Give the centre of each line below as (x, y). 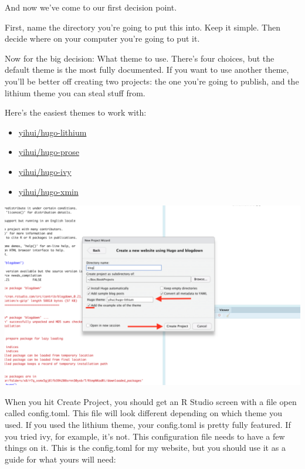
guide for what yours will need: (60, 459)
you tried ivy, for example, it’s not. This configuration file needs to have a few (145, 436)
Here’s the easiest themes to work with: (76, 112)
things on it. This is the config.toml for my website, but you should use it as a (145, 448)
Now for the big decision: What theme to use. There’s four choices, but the (140, 58)
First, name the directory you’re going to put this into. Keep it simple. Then (143, 27)
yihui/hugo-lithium (52, 132)
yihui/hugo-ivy (45, 171)
